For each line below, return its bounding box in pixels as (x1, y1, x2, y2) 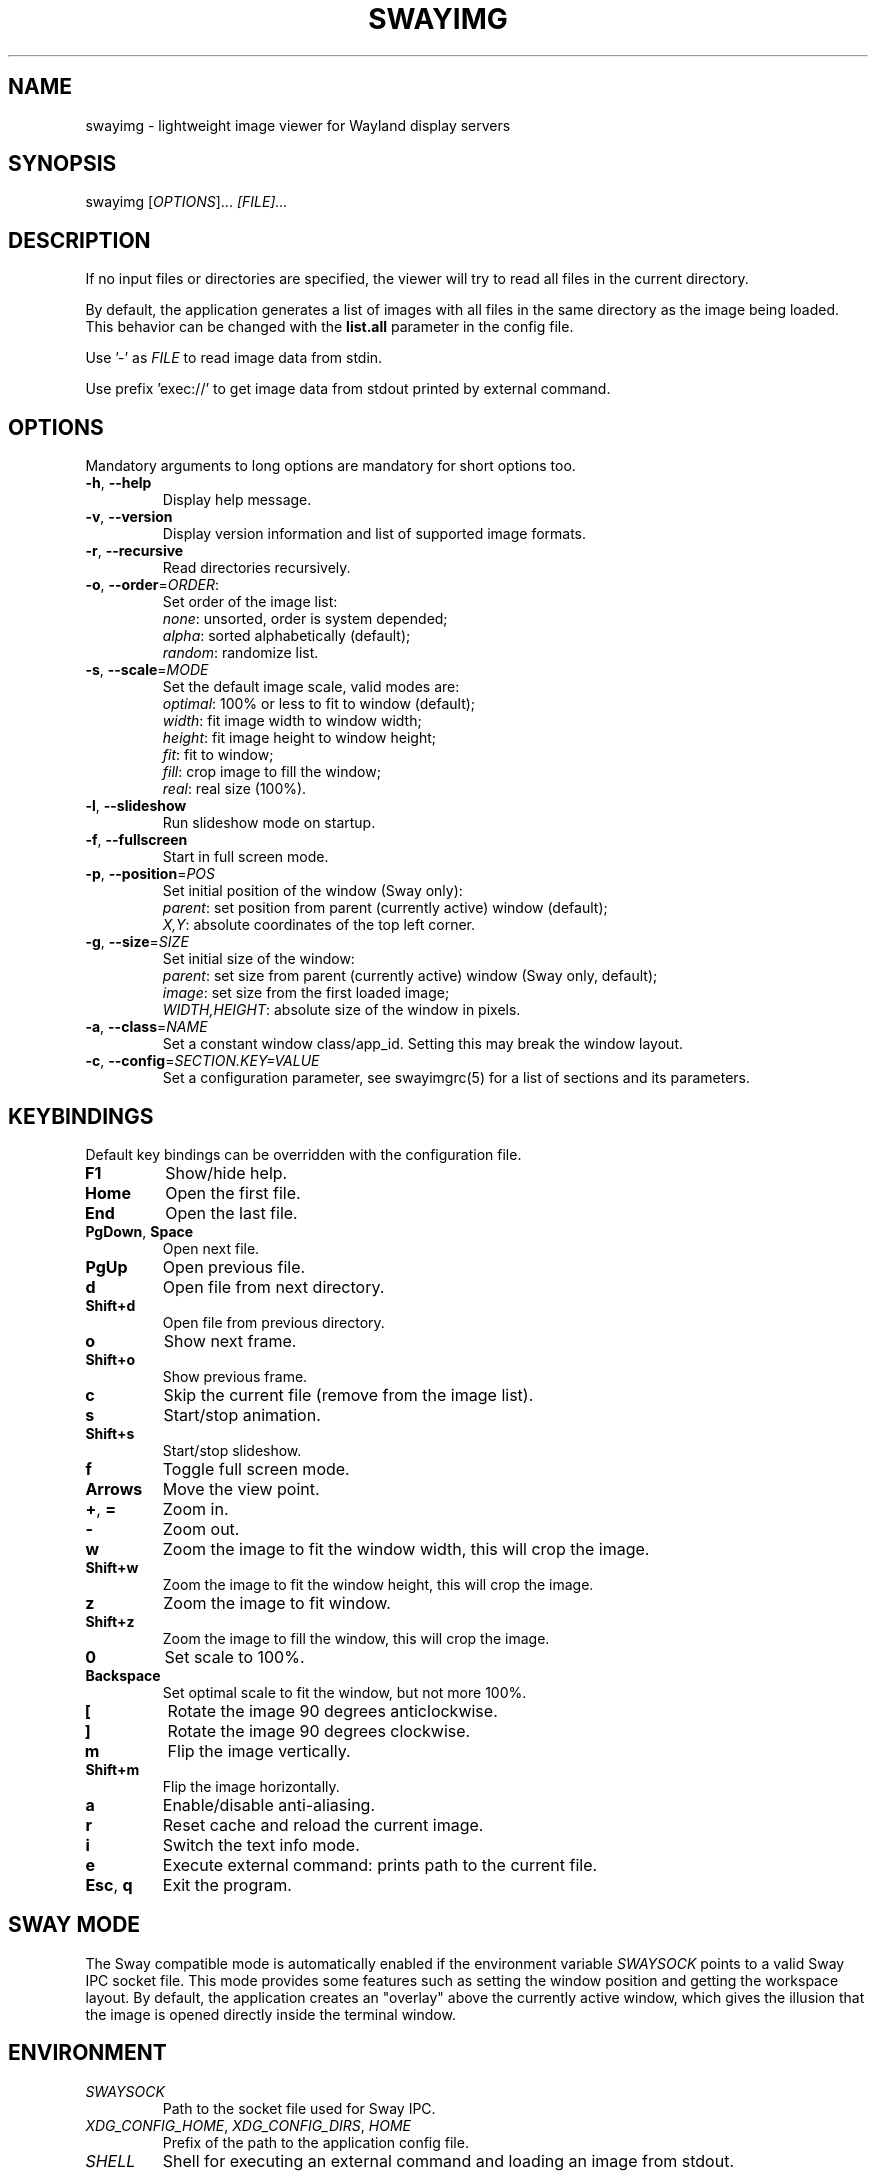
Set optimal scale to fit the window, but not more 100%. (162, 1683, 527, 1701)
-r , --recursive (85, 542, 184, 560)
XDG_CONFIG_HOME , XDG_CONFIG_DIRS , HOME (85, 2116, 411, 2134)
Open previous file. (162, 1256, 306, 1277)
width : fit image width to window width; (162, 712, 422, 730)
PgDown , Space (85, 1222, 194, 1240)
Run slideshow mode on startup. (162, 814, 376, 832)
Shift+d (85, 1296, 136, 1314)
